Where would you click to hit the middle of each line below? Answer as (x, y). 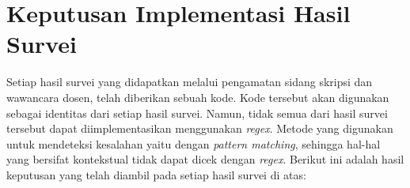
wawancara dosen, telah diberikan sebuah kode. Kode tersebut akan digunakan (198, 97)
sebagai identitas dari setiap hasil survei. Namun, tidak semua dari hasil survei (197, 113)
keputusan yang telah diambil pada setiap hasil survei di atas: (156, 174)
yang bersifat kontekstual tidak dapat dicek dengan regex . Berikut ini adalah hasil (205, 159)
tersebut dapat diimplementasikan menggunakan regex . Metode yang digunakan (200, 128)
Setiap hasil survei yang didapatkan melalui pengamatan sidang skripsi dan (190, 82)
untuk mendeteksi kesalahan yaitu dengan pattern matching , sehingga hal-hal (194, 143)
